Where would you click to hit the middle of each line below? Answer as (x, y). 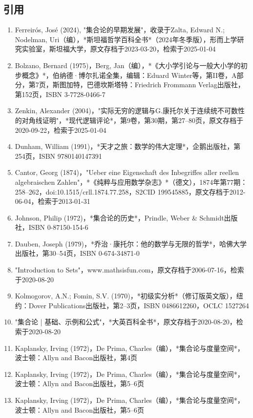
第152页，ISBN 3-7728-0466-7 (60, 94)
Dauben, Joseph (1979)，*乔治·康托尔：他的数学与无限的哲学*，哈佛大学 (131, 243)
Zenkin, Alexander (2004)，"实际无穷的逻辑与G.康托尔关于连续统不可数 (126, 111)
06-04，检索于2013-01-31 (53, 201)
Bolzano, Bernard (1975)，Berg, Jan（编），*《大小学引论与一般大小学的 (128, 65)
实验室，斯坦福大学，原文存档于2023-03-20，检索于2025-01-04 (119, 49)
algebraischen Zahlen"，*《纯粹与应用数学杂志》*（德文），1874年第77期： (131, 182)
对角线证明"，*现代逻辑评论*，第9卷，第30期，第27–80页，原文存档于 (133, 120)
